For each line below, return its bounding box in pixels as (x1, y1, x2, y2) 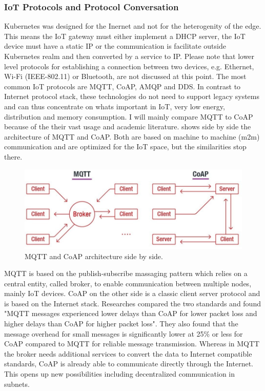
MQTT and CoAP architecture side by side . (25, 250, 163, 261)
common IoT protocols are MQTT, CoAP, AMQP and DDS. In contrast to (4, 81, 241, 91)
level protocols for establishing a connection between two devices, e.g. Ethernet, (4, 61, 254, 71)
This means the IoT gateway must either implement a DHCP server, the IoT (4, 30, 246, 41)
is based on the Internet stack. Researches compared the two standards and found (4, 298, 261, 308)
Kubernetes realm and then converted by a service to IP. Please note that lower (4, 51, 255, 61)
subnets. (4, 378, 30, 389)
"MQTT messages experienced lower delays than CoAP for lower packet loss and (4, 308, 257, 319)
